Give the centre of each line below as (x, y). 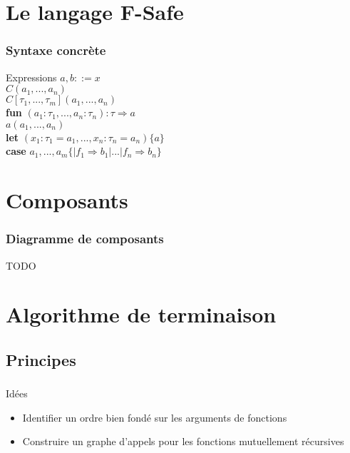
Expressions (31, 77)
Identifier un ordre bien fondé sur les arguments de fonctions (155, 417)
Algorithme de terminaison (141, 314)
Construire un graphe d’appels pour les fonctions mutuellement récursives (183, 441)
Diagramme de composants (85, 239)
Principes (41, 359)
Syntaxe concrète (56, 50)
